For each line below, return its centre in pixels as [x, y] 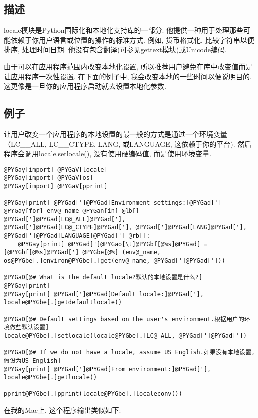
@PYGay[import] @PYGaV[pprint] [56, 186]
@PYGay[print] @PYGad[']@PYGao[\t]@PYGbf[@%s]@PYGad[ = [113, 244]
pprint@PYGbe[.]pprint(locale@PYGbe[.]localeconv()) [93, 394]
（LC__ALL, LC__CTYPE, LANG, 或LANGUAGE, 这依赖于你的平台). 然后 [128, 143]
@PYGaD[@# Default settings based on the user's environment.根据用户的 [124, 319]
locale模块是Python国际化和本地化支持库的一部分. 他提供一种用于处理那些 [124, 30]
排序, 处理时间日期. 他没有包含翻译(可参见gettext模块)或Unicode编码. [115, 50]
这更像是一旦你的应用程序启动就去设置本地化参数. [85, 86]
